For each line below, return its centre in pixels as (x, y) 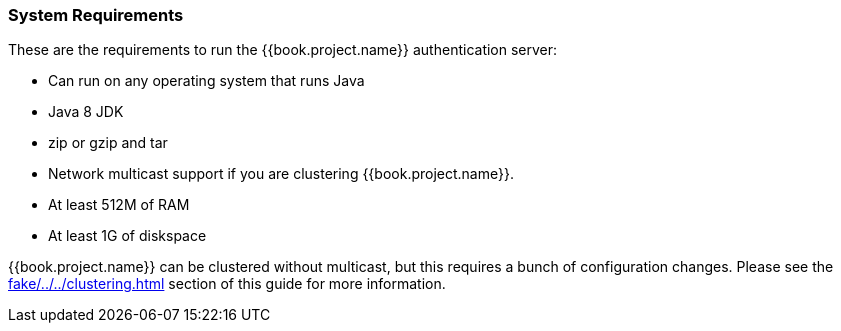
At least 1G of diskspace (127, 236)
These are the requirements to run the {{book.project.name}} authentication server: (283, 50)
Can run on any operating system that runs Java (206, 81)
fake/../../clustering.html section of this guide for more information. (227, 284)
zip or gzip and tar (108, 143)
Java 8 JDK (86, 112)
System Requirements (96, 15)
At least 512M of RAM (119, 205)
